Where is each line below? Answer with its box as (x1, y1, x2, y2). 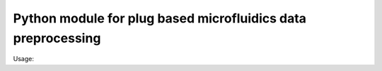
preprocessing (13, 30, 101, 46)
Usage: (13, 55, 35, 63)
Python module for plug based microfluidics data (13, 11, 307, 26)
